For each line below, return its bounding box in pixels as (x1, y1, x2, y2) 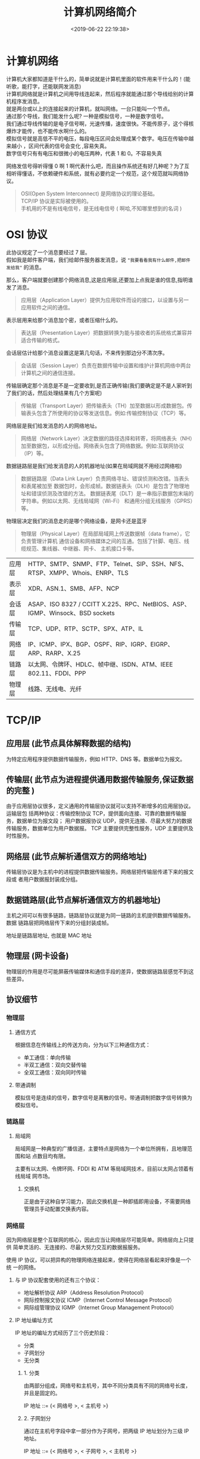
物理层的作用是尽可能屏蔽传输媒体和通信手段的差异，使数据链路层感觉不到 (6, 968, 189, 975)
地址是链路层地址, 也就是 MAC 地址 (6, 932, 92, 939)
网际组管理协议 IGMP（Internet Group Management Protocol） (23, 1304, 177, 1311)
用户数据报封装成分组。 (23, 876, 81, 883)
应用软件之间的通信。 (20, 304, 73, 311)
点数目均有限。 (32, 1152, 69, 1160)
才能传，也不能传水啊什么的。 (16, 127, 90, 135)
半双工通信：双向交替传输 (23, 1061, 87, 1069)
